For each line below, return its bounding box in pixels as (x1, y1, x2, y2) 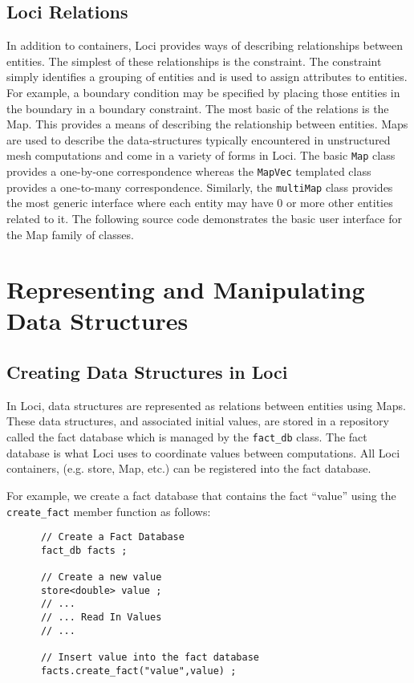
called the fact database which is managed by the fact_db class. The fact (6, 429, 367, 445)
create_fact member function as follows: (6, 502, 211, 519)
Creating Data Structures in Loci (6, 360, 288, 384)
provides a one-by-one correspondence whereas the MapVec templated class (6, 163, 371, 180)
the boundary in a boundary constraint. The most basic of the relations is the (6, 100, 389, 116)
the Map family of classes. (6, 226, 134, 242)
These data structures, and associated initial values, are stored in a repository (6, 413, 389, 429)
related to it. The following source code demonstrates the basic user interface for (6, 209, 402, 226)
